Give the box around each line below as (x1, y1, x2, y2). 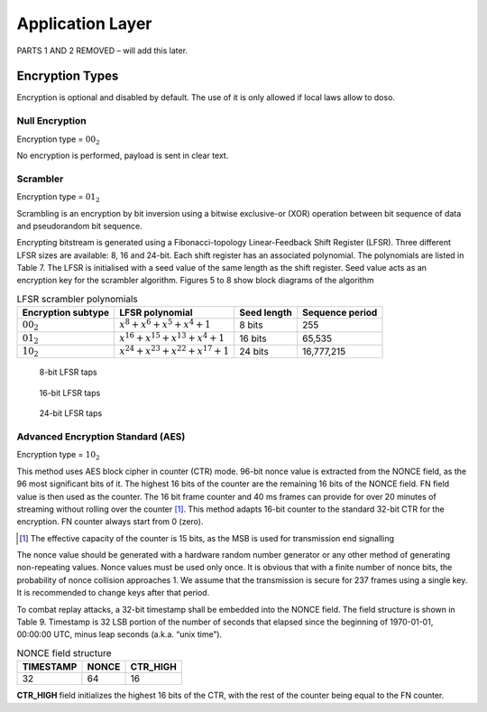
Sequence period (302, 307, 378, 319)
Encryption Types (16, 69, 119, 84)
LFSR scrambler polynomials (16, 293, 139, 306)
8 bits (239, 319, 263, 331)
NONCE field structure (16, 646, 112, 659)
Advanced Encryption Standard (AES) (16, 430, 186, 442)
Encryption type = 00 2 (16, 134, 100, 146)
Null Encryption (16, 115, 87, 127)
